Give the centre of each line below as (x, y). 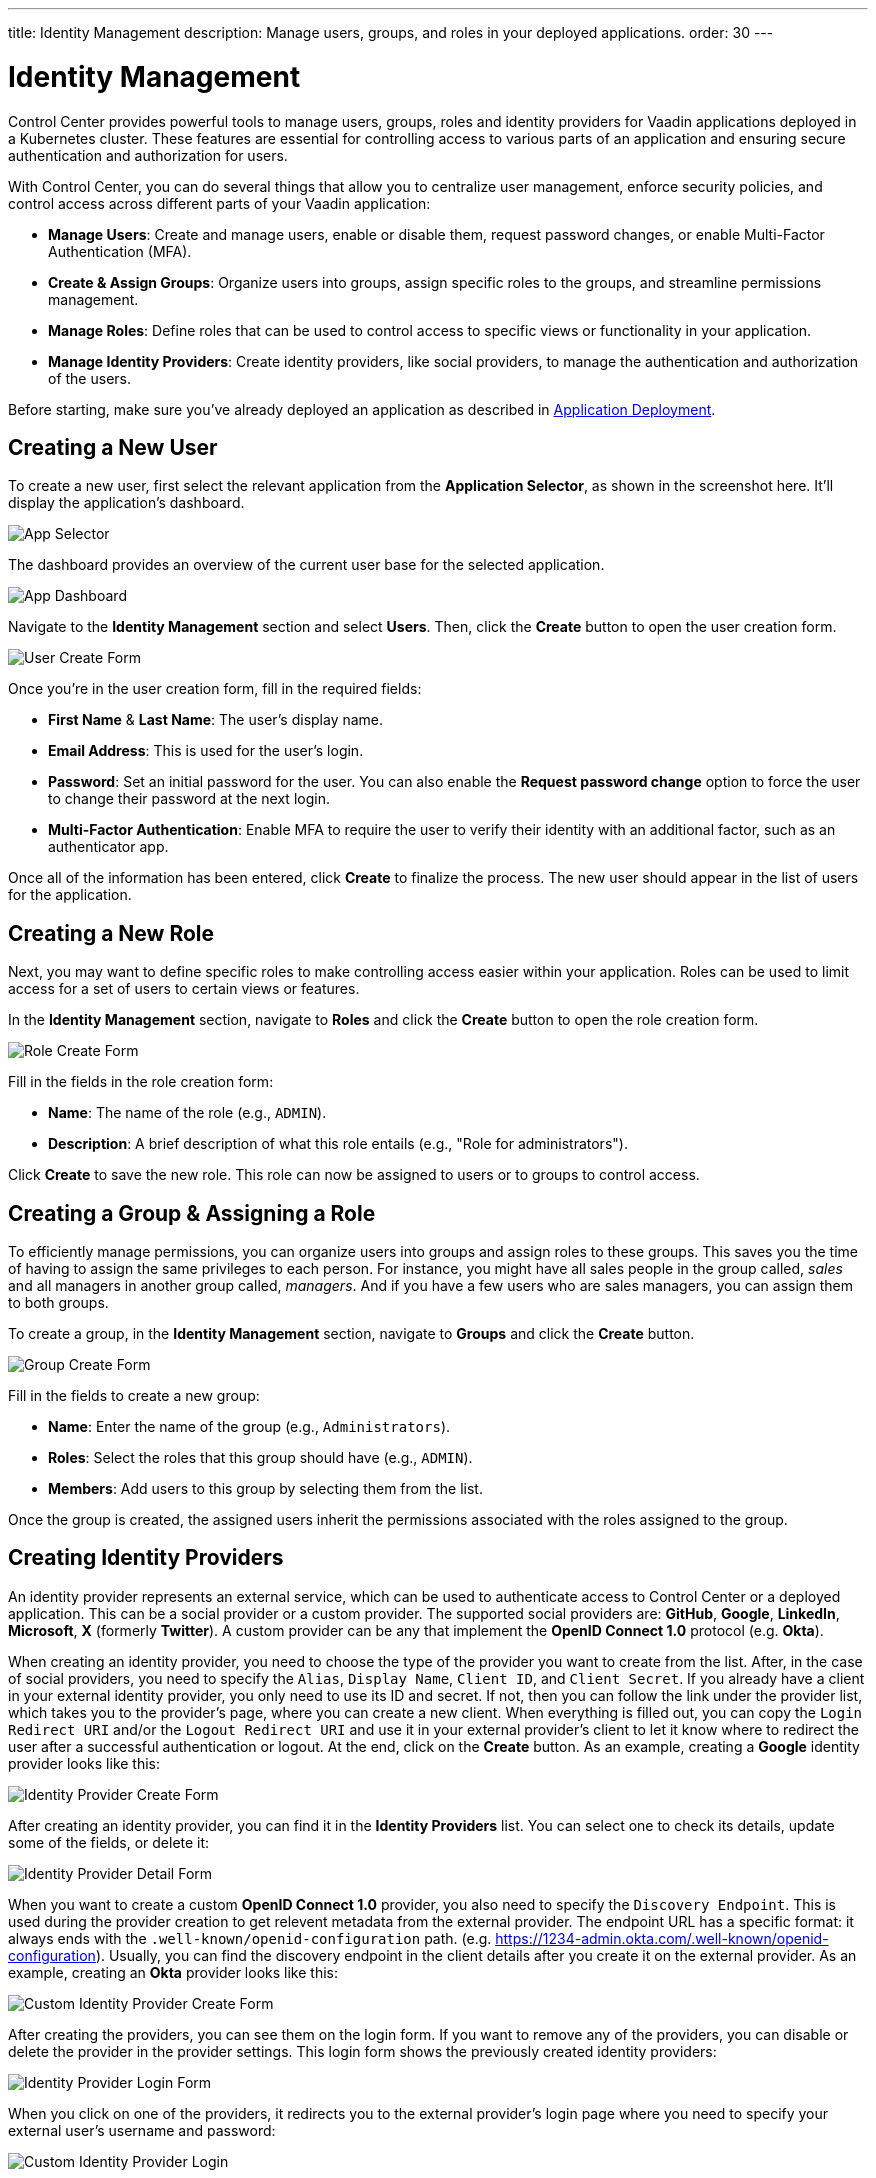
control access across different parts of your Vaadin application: (219, 203)
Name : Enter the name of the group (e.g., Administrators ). (249, 1427)
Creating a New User (113, 447)
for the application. (70, 895)
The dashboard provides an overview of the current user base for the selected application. (306, 565)
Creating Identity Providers (146, 1558)
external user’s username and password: (142, 2130)
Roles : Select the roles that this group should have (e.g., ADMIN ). (260, 1458)
